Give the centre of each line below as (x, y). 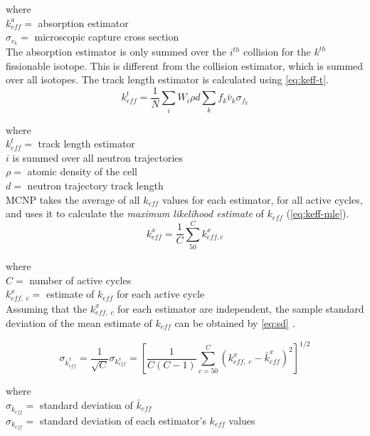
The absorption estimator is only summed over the (116, 52)
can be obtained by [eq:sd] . (235, 323)
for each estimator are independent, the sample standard (241, 308)
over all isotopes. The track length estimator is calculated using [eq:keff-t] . (167, 79)
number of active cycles (80, 280)
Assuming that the (47, 308)
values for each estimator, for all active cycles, (263, 199)
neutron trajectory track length (95, 185)
